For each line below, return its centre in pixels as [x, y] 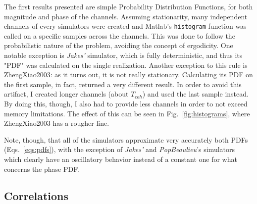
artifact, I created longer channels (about [66, 94]
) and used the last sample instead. [195, 94]
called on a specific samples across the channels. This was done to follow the [120, 35]
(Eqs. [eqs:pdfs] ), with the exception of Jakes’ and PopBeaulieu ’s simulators [120, 149]
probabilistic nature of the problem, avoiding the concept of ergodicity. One [119, 45]
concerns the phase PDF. [42, 169]
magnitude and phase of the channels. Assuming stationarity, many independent [126, 16]
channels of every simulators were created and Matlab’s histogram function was [125, 26]
